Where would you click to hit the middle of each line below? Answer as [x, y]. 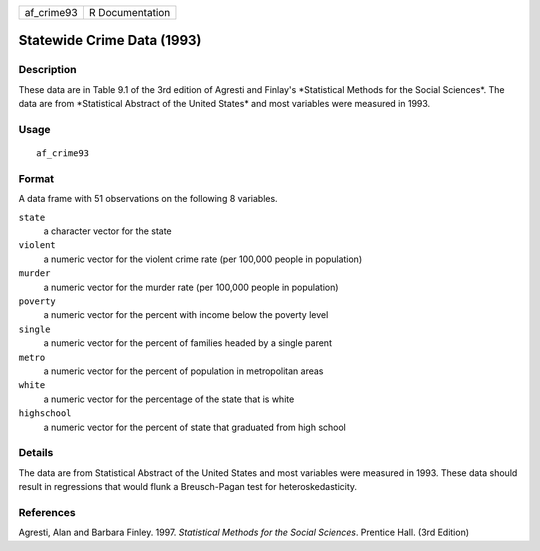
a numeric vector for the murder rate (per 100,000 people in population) [191, 287]
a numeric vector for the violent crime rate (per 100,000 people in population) [203, 259]
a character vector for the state [107, 231]
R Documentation [129, 12]
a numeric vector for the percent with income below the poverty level [186, 315]
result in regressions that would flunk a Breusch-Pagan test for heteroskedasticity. [188, 487]
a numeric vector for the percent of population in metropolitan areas [183, 371]
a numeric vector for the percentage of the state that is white [169, 399]
